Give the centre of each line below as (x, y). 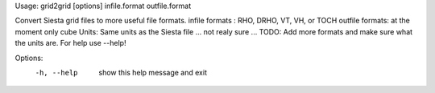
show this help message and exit (153, 72)
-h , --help (56, 73)
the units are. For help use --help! (70, 43)
